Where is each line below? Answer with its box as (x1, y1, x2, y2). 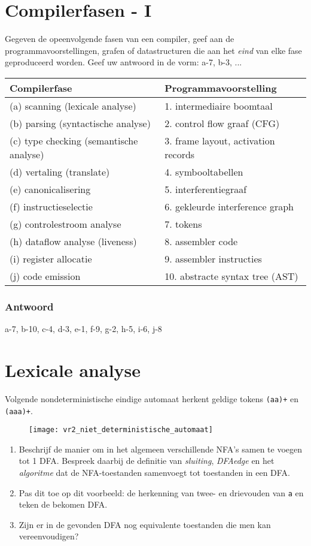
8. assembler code (164, 234, 238, 248)
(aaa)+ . (5, 404, 33, 417)
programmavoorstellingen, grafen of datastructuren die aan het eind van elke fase (5, 44, 302, 56)
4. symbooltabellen (164, 164, 243, 179)
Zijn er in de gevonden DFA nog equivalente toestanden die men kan (19, 518, 271, 530)
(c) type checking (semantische (10, 133, 138, 147)
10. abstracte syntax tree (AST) (164, 269, 298, 283)
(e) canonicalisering (10, 182, 91, 196)
